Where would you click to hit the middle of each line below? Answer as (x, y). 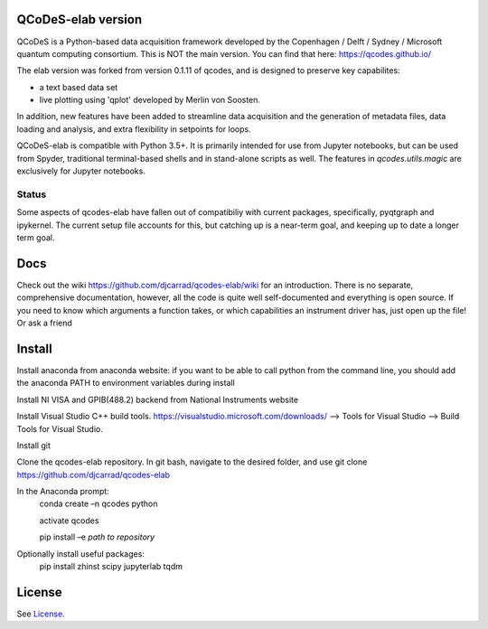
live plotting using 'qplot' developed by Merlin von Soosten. (150, 100)
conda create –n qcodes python (99, 504)
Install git (34, 445)
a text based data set (79, 87)
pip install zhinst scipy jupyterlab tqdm (111, 567)
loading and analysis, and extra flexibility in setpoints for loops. (134, 129)
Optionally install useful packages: (80, 554)
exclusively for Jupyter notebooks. (81, 171)
